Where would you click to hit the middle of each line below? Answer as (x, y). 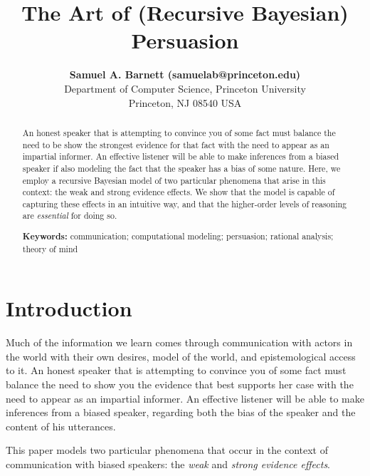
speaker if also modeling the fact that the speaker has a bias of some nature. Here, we (181, 168)
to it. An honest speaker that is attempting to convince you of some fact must (176, 370)
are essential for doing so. (70, 216)
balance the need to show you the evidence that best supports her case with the (180, 384)
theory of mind (50, 248)
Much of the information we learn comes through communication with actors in (179, 342)
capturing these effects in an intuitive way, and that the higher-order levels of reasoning (185, 203)
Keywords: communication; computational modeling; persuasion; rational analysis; (178, 237)
